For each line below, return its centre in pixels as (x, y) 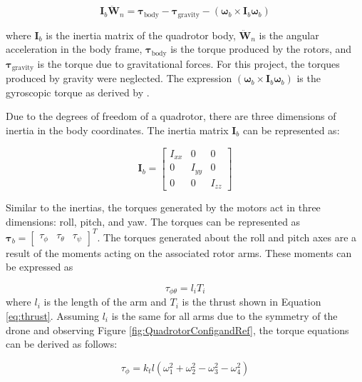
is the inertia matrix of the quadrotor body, (141, 35)
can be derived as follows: (62, 344)
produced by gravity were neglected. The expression (119, 78)
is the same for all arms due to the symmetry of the (224, 315)
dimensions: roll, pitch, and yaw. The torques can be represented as (153, 221)
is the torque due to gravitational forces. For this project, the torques (188, 63)
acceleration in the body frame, (74, 49)
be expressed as (40, 267)
